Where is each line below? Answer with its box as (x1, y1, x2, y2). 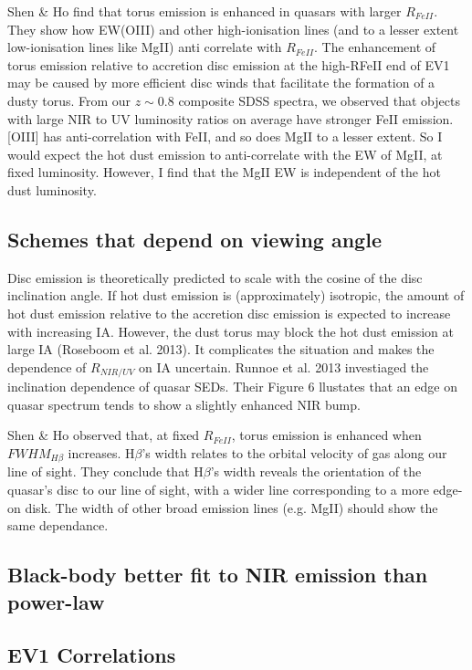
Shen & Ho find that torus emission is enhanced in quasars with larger (7, 2, 402, 20)
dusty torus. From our (7, 90, 131, 110)
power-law (7, 587, 105, 615)
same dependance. (7, 516, 109, 535)
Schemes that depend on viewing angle (7, 225, 382, 253)
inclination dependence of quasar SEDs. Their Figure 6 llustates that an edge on (7, 377, 457, 396)
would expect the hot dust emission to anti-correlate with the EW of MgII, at (7, 144, 443, 163)
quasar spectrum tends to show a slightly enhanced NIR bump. (7, 394, 361, 414)
